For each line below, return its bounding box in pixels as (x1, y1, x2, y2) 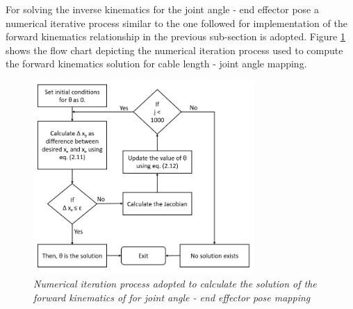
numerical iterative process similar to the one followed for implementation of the (6, 15, 347, 30)
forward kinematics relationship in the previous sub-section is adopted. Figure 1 (6, 29, 345, 44)
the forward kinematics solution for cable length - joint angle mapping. (6, 56, 307, 71)
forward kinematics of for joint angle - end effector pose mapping (33, 290, 311, 304)
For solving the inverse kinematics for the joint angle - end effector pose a (6, 2, 319, 16)
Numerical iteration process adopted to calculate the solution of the (33, 276, 317, 290)
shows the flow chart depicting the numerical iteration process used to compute (6, 42, 343, 57)
